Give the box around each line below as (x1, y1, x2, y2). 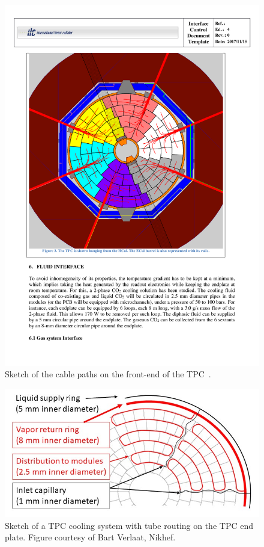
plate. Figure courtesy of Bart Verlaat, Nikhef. (5, 531, 176, 543)
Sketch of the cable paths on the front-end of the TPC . (5, 368, 211, 380)
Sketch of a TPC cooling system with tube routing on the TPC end (5, 519, 253, 531)
